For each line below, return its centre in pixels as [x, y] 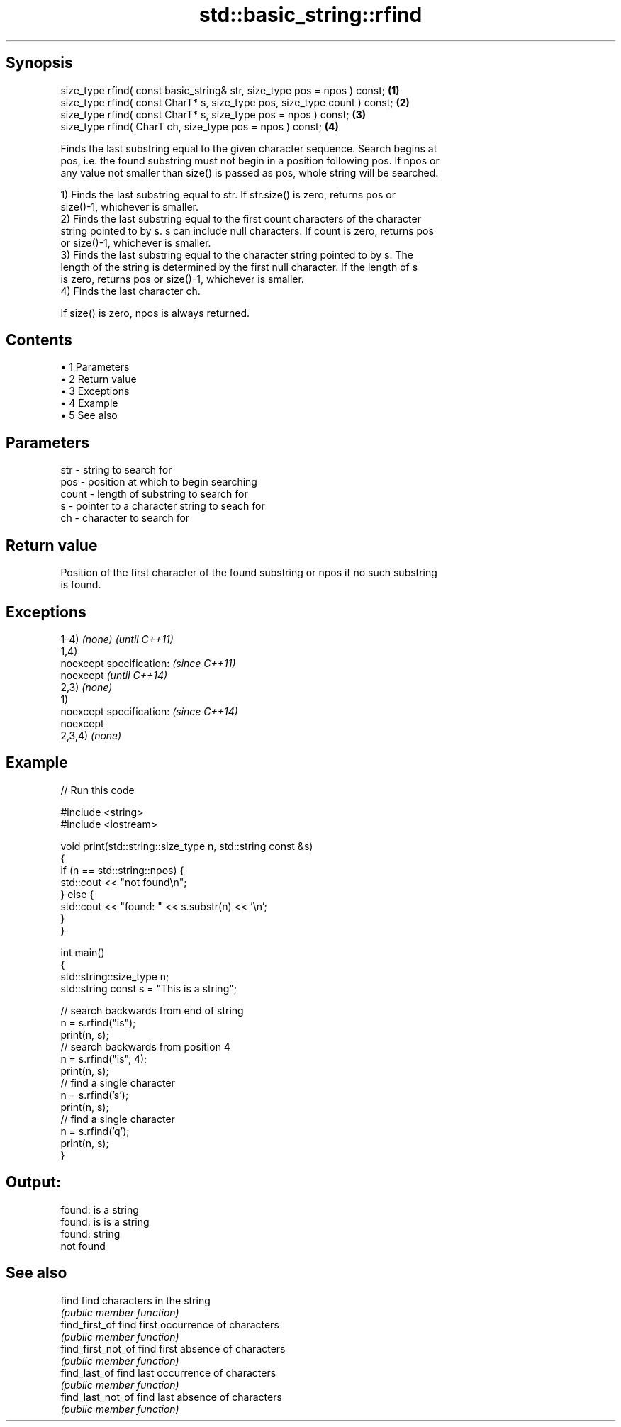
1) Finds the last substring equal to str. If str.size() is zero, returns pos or [228, 194]
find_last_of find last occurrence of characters [168, 1372]
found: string [90, 1233]
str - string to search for [116, 470]
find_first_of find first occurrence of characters [170, 1324]
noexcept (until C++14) [114, 675]
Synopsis [39, 63]
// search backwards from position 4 [145, 1046]
